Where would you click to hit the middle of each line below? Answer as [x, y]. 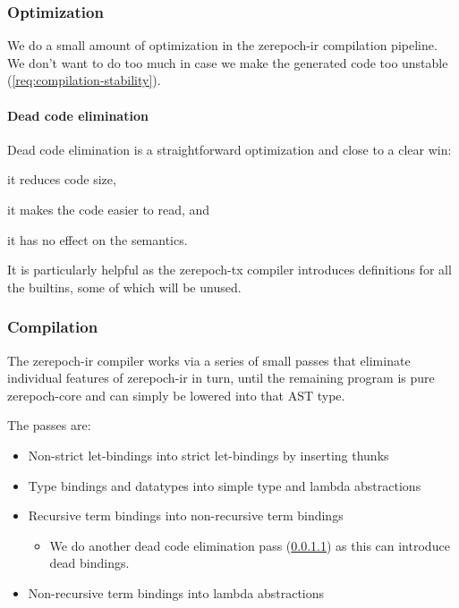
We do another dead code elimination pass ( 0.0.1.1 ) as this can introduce [250, 545]
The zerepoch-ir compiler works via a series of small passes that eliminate [209, 360]
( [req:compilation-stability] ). [84, 80]
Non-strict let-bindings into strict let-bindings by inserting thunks [208, 455]
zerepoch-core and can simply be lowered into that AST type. [176, 395]
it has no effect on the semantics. [98, 239]
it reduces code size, [62, 179]
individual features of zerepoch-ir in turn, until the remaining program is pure [221, 378]
